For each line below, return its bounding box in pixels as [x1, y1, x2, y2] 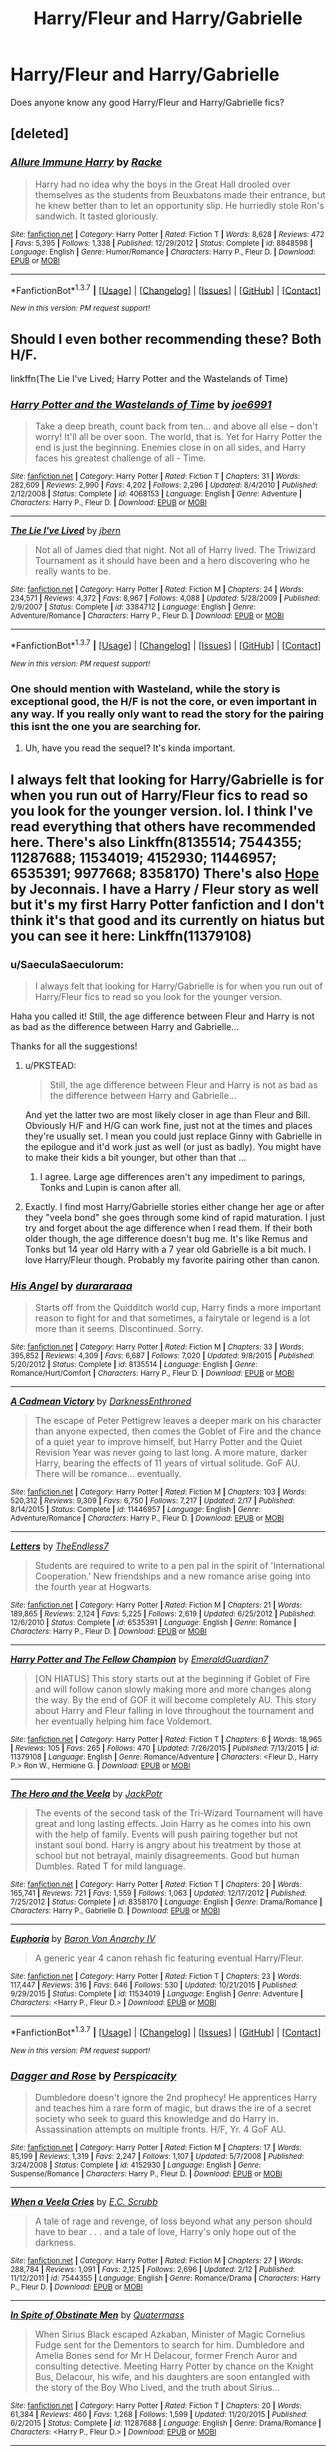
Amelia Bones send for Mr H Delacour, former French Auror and [34, 2350, 298, 2362]
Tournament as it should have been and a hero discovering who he [34, 555, 310, 567]
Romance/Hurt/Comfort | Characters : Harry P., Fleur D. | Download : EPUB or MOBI [10, 1368, 295, 1379]
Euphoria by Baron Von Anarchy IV [10, 1933, 156, 1945]
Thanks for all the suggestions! [10, 1040, 138, 1052]
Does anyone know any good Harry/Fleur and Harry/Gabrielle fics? [10, 96, 285, 108]
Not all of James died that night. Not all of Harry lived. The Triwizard [34, 544, 317, 556]
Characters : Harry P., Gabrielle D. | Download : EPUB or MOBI [10, 1906, 221, 1916]
